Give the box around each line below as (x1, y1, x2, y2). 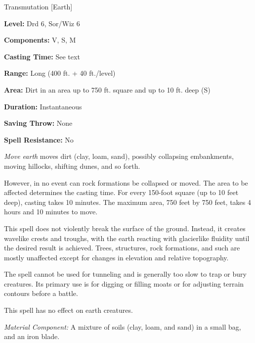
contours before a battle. (4, 288, 78, 298)
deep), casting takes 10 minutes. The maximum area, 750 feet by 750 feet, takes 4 (4, 196, 251, 207)
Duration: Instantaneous (4, 101, 82, 111)
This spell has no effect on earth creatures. (4, 305, 133, 315)
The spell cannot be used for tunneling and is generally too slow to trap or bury (4, 269, 247, 279)
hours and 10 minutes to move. (4, 206, 98, 217)
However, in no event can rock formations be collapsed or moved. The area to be (4, 177, 248, 188)
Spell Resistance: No (4, 134, 74, 145)
